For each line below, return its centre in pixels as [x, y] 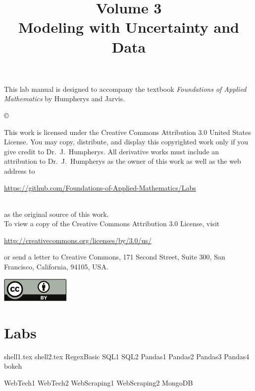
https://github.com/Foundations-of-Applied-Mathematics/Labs [100, 187]
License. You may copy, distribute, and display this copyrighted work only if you [126, 142]
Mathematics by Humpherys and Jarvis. [65, 98]
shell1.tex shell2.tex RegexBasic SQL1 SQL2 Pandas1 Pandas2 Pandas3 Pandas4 [127, 356]
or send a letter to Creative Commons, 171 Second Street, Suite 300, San [115, 257]
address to [20, 170]
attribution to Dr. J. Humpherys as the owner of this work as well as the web [123, 161]
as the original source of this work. [56, 214]
